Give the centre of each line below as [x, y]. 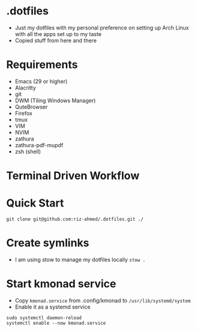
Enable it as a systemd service [53, 307]
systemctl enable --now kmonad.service [56, 323]
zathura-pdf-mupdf [39, 145]
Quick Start [35, 203]
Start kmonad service [61, 284]
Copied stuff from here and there [56, 40]
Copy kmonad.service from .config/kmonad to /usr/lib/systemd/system [103, 300]
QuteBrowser [31, 107]
